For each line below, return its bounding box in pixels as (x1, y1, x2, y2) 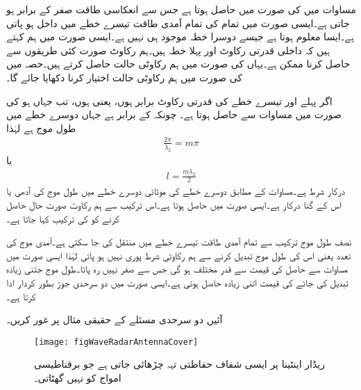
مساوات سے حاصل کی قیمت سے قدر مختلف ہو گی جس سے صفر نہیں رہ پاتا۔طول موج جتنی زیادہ (6, 261, 349, 276)
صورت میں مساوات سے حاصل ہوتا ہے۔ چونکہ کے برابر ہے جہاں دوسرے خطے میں (6, 107, 342, 122)
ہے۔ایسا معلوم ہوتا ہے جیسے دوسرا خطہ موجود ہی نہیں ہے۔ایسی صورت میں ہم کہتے (6, 29, 354, 44)
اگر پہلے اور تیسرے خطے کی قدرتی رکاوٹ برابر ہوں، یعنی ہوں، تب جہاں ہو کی (6, 93, 333, 108)
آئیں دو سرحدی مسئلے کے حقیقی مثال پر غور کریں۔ (6, 312, 223, 327)
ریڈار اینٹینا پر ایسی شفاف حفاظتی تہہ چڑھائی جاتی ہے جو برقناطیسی (34, 357, 325, 371)
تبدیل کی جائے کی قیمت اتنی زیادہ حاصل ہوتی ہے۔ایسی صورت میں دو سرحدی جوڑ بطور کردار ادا (6, 275, 349, 289)
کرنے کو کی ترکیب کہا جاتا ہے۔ (6, 211, 119, 225)
